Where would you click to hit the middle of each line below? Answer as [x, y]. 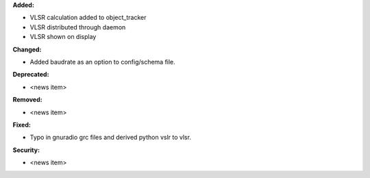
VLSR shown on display [63, 37]
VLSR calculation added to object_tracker [88, 18]
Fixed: [22, 125]
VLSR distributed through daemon [78, 27]
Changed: [27, 49]
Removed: [27, 100]
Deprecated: [31, 75]
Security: [26, 150]
